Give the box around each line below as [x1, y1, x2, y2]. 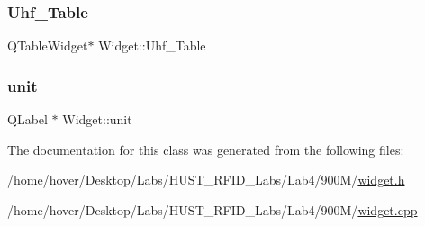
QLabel [7, 110, 48, 129]
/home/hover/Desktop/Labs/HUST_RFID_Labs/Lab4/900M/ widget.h [7, 170, 405, 189]
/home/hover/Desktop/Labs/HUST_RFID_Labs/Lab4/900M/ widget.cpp [7, 200, 418, 219]
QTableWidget [7, 36, 88, 55]
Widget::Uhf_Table [98, 36, 206, 55]
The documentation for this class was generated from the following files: [7, 140, 404, 158]
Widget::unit [62, 110, 132, 129]
